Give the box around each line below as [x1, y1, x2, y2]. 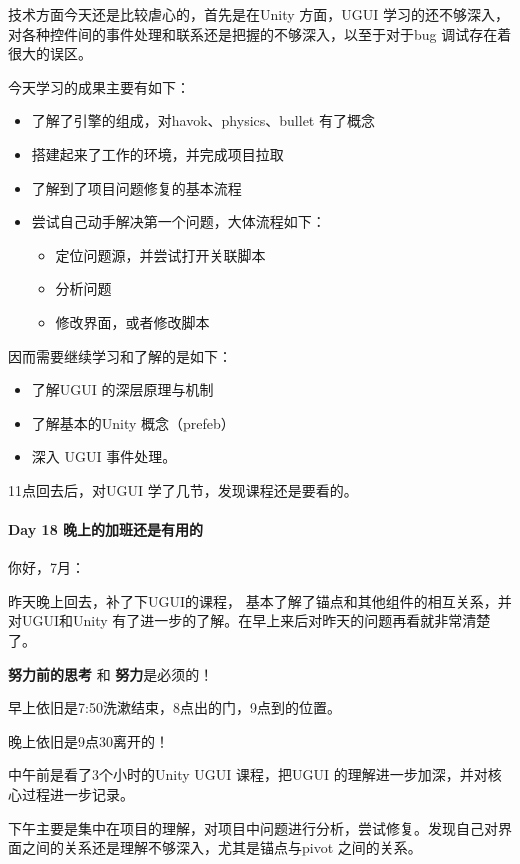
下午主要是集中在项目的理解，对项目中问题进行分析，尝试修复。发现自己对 [8, 817, 498, 838]
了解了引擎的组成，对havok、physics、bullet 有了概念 [31, 110, 375, 131]
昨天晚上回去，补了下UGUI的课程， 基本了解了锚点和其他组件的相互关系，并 [8, 590, 512, 611]
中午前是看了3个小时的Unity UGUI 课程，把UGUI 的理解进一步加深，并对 [8, 764, 488, 785]
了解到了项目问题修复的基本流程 [31, 177, 242, 198]
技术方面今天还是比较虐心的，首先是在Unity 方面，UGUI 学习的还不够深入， [8, 4, 509, 24]
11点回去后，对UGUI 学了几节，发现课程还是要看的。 [8, 479, 358, 500]
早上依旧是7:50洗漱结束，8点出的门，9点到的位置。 [8, 697, 341, 718]
